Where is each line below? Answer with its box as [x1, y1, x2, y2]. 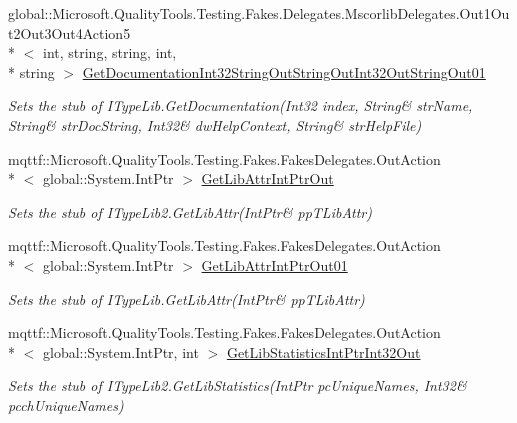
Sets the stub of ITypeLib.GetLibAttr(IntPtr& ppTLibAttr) [8, 288, 365, 309]
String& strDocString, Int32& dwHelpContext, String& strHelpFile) [8, 114, 422, 135]
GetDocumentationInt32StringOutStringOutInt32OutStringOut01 [82, 61, 486, 82]
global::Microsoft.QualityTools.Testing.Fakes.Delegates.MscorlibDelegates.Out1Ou [8, 3, 510, 23]
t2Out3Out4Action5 [8, 22, 131, 43]
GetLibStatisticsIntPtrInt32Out [226, 341, 421, 362]
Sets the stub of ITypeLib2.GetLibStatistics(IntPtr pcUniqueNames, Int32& [8, 375, 467, 396]
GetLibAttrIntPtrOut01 [201, 254, 348, 275]
